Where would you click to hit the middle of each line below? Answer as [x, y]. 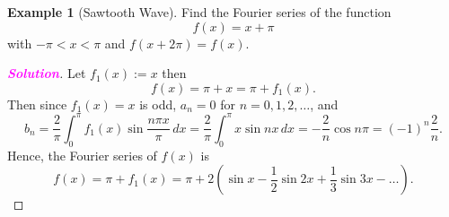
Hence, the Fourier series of [82, 155]
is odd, [158, 104]
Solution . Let [47, 73]
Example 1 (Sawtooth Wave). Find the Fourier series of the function [199, 12]
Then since [37, 104]
